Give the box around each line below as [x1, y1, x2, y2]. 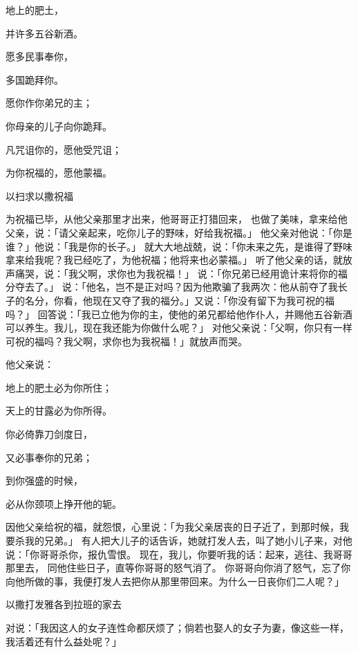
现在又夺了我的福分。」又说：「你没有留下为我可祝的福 [92, 293, 335, 307]
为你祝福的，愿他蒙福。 [6, 165, 112, 180]
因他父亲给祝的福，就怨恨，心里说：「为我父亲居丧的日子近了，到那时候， [6, 519, 339, 534]
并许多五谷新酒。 [6, 26, 83, 40]
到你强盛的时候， [6, 473, 83, 488]
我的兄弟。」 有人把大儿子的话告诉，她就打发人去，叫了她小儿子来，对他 [24, 533, 352, 548]
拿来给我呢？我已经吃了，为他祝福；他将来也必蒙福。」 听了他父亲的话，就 [6, 252, 343, 267]
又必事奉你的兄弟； [6, 450, 93, 464]
